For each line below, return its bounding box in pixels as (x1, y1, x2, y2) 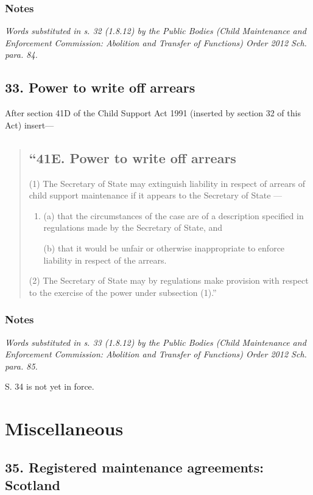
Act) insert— (5, 118, 54, 131)
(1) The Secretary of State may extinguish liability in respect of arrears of (29, 177, 305, 189)
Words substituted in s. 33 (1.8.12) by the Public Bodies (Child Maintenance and (5, 335, 306, 348)
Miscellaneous (5, 416, 124, 441)
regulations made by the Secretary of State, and (43, 221, 223, 234)
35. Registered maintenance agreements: (5, 457, 264, 476)
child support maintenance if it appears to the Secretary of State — (29, 189, 283, 202)
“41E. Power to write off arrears (29, 148, 236, 167)
